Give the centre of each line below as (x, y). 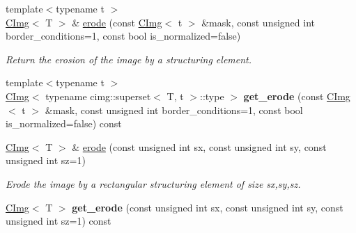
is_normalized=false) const (64, 123)
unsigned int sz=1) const (59, 221)
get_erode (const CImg (297, 96)
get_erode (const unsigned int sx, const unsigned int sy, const (208, 207)
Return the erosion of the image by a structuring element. (129, 59)
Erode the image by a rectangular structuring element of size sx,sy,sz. (153, 183)
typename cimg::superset (98, 96)
